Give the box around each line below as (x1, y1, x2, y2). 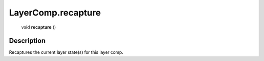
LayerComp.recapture (9, 7, 101, 18)
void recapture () (21, 24, 56, 30)
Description (9, 37, 46, 45)
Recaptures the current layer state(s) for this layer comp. (9, 49, 123, 55)
